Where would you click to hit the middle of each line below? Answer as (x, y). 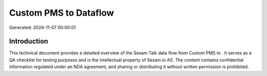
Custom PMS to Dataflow (62, 13)
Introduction (29, 41)
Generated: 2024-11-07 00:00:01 (43, 27)
